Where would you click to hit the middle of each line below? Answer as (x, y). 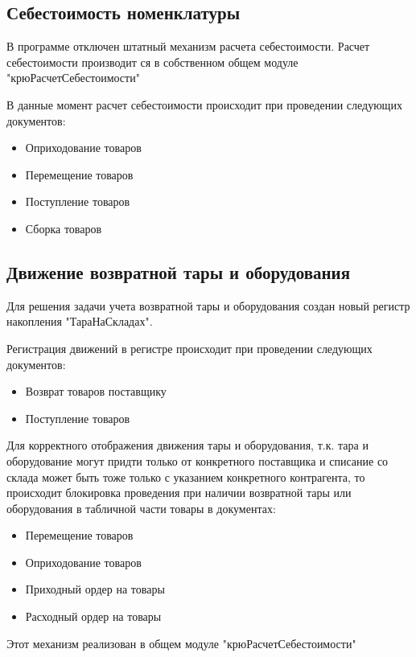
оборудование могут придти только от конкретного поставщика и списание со (198, 460)
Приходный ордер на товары (95, 589)
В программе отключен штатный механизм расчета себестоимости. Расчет (188, 46)
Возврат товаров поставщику (96, 391)
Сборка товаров (64, 228)
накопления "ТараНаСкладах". (80, 321)
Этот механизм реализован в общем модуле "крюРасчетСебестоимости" (181, 643)
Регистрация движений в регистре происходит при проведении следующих (189, 348)
